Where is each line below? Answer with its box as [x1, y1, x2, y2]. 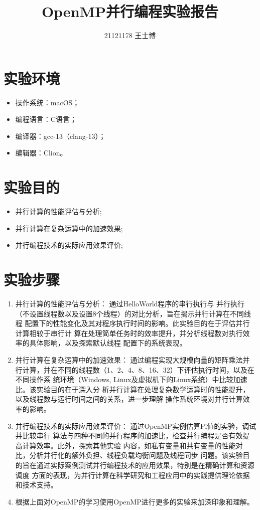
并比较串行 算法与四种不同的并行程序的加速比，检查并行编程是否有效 [15, 430, 243, 441]
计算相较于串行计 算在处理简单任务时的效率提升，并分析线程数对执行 [15, 327, 243, 338]
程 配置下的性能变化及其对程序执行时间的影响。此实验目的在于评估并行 [15, 318, 250, 328]
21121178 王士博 [104, 30, 156, 41]
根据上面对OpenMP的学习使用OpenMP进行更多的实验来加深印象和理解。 [15, 496, 254, 506]
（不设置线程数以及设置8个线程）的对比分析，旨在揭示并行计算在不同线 [15, 308, 251, 318]
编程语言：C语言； [15, 114, 77, 124]
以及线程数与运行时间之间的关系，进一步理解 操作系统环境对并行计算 [15, 394, 243, 404]
